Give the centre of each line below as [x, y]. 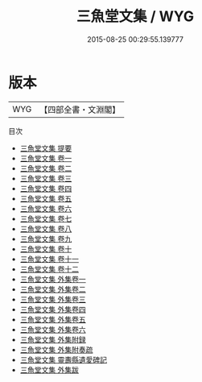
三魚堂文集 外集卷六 [53, 329]
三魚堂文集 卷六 [46, 208]
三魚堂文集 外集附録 [53, 339]
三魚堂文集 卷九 [46, 239]
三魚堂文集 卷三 [46, 178]
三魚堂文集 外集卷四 [53, 309]
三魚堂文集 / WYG [135, 17]
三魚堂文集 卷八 [46, 228]
